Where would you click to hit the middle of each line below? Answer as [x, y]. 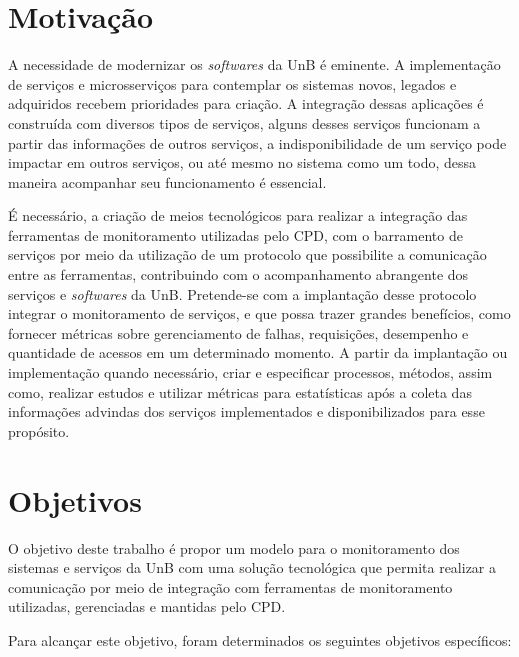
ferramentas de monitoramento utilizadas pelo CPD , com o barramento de [235, 234]
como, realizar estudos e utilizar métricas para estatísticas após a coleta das [240, 391]
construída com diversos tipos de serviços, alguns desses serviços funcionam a [244, 122]
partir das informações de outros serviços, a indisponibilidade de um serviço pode [257, 142]
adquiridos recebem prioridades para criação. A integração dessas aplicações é [246, 103]
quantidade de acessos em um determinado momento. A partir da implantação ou [258, 352]
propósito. [39, 430]
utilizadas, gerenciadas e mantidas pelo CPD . [147, 606]
